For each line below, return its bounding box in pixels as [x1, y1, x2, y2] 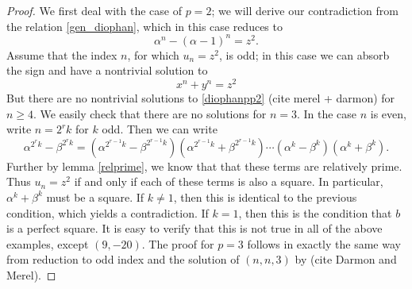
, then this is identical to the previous [173, 188, 357, 205]
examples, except [6, 235, 89, 252]
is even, [370, 105, 406, 121]
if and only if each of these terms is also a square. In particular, [74, 173, 383, 190]
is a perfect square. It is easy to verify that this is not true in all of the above [6, 220, 383, 237]
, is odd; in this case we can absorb [219, 46, 390, 63]
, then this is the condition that [238, 204, 392, 221]
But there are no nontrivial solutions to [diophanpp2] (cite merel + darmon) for [6, 89, 395, 106]
